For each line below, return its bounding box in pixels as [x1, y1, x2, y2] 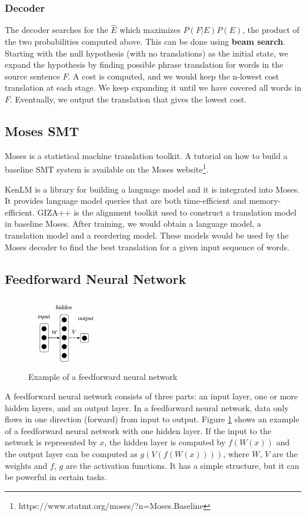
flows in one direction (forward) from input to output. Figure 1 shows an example [5, 413, 300, 425]
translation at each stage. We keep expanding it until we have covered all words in [5, 81, 301, 94]
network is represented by [5, 436, 97, 448]
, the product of [242, 24, 300, 36]
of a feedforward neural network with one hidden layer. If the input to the [5, 424, 271, 436]
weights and [5, 459, 48, 471]
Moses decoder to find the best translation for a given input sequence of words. [5, 240, 290, 253]
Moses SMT [5, 121, 79, 140]
